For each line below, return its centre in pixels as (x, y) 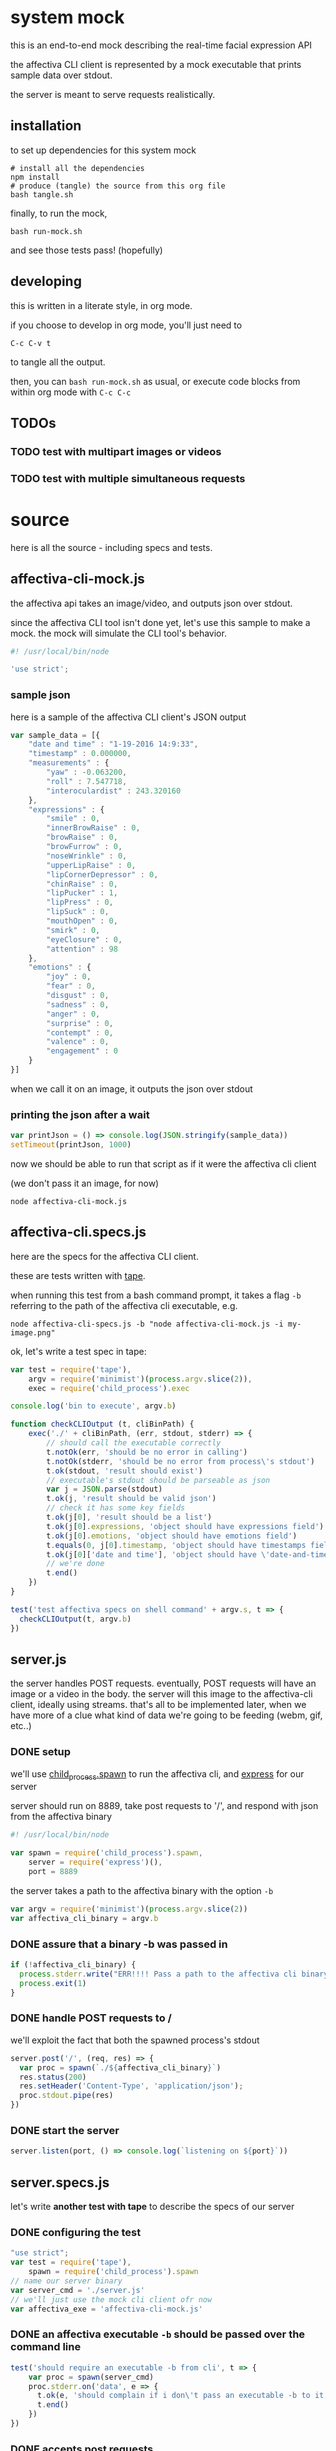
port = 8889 (53, 1872)
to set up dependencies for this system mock (103, 150)
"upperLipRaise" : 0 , (91, 865)
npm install (35, 177)
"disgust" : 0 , (78, 996)
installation (46, 126)
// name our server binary (66, 2281)
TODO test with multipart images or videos (116, 451)
